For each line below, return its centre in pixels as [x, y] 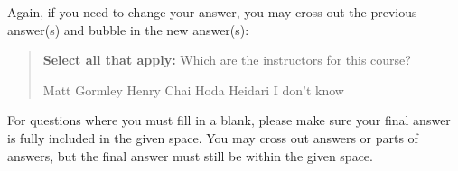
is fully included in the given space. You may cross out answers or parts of [213, 137]
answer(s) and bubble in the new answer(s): [128, 29]
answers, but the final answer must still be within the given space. [190, 155]
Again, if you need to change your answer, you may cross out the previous [212, 12]
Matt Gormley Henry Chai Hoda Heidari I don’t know [193, 90]
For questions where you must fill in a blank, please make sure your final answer [229, 120]
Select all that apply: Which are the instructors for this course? [227, 60]
